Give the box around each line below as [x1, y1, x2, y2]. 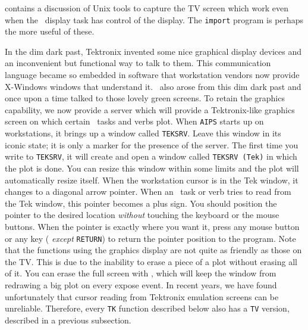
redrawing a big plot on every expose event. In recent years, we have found [5, 278, 277, 291]
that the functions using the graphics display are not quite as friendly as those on [5, 244, 302, 256]
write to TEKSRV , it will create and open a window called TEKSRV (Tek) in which [5, 150, 297, 163]
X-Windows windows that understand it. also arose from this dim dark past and [5, 80, 301, 92]
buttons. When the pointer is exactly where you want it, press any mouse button [5, 220, 300, 232]
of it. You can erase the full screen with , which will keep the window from [5, 267, 276, 279]
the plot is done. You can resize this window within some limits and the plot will [5, 161, 299, 174]
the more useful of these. [5, 25, 95, 38]
